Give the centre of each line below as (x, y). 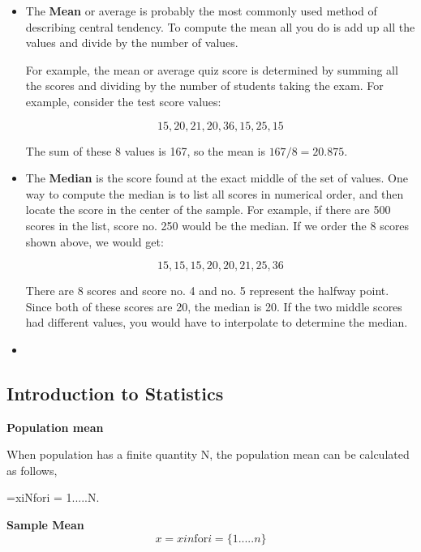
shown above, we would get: (95, 241)
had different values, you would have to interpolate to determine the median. (217, 322)
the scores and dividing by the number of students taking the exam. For (204, 86)
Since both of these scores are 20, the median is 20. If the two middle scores (214, 306)
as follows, (32, 470)
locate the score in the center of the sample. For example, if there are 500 (208, 210)
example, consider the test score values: (123, 101)
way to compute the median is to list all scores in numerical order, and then (215, 193)
